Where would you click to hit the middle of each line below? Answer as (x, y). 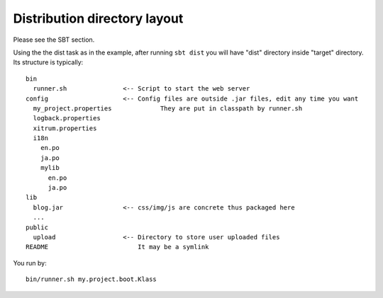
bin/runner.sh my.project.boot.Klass (91, 279)
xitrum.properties (65, 128)
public (37, 227)
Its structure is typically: (48, 62)
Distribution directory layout (98, 18)
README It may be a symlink (117, 247)
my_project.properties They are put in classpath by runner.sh (168, 108)
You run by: (30, 263)
